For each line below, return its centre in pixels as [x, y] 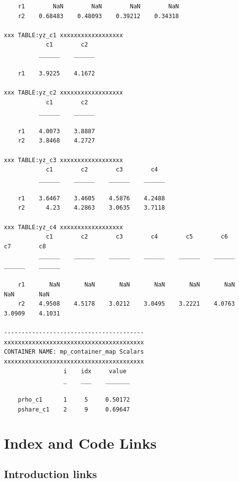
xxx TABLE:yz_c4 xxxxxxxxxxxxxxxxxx [64, 227]
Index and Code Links [80, 443]
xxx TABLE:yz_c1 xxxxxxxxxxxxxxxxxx [64, 35]
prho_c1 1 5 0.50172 [74, 400]
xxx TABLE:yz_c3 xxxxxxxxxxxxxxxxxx [64, 160]
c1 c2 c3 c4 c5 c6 [137, 237]
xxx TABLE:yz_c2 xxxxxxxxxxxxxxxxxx [64, 93]
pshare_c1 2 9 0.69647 [74, 409]
